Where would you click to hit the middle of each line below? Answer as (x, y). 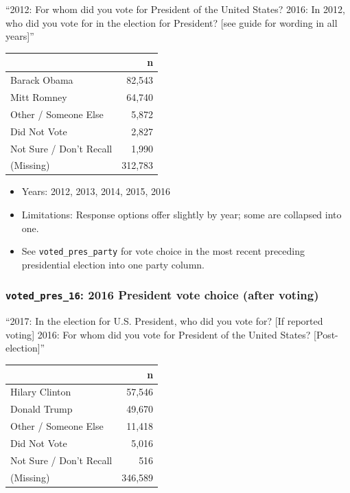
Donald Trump (42, 409)
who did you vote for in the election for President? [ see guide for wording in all (172, 22)
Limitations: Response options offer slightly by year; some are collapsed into (182, 215)
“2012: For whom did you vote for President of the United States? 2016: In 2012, (175, 9)
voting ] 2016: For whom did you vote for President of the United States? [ (161, 334)
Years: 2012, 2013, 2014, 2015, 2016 (96, 191)
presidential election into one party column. (113, 264)
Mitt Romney (39, 96)
